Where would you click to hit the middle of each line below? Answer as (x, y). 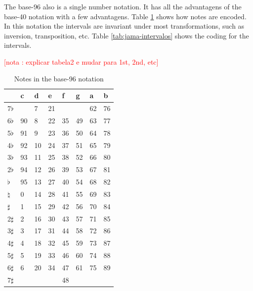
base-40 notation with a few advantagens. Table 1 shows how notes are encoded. (125, 16)
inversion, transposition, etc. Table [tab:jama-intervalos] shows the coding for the (126, 35)
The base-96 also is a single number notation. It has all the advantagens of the (123, 6)
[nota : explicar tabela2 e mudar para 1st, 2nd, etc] (81, 61)
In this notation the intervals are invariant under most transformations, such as (124, 26)
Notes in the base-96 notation (59, 78)
